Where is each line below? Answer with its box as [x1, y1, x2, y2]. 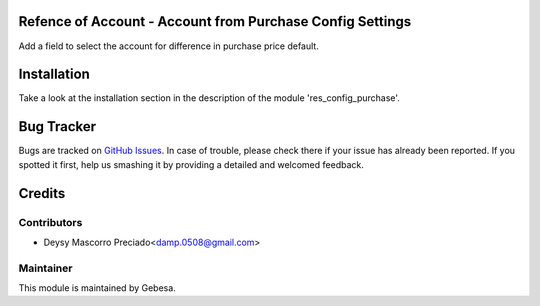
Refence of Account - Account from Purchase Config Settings [18, 13, 412, 30]
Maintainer [18, 261, 73, 275]
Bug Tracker [18, 118, 97, 135]
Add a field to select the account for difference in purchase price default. [18, 40, 319, 52]
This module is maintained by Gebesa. [18, 282, 177, 294]
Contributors [18, 215, 83, 229]
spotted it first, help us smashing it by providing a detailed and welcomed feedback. [18, 158, 364, 170]
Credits [18, 185, 66, 202]
